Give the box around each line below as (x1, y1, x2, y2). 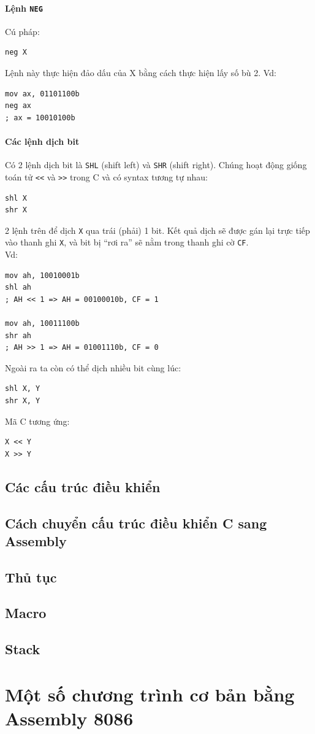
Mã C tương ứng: (5, 414, 70, 427)
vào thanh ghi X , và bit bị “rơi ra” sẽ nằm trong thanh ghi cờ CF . (5, 236, 249, 249)
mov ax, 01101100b (5, 89, 80, 98)
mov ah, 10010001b (5, 271, 80, 280)
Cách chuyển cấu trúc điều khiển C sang (5, 513, 267, 532)
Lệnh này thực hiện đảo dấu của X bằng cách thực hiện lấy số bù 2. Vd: (5, 66, 276, 79)
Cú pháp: (5, 25, 40, 37)
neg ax (5, 101, 31, 110)
